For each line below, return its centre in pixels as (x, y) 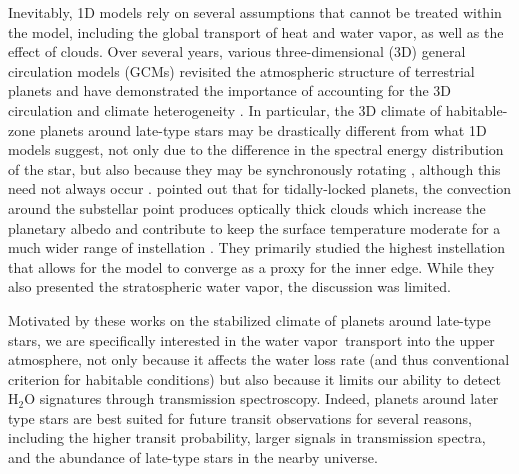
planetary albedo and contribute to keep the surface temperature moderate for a (254, 227)
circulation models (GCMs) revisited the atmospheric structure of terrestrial (241, 70)
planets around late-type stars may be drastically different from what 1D (263, 129)
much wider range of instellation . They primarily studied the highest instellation (257, 247)
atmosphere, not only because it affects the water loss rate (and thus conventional (259, 359)
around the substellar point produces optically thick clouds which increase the (247, 207)
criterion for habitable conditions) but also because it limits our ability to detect (254, 378)
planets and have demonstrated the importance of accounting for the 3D (230, 90)
